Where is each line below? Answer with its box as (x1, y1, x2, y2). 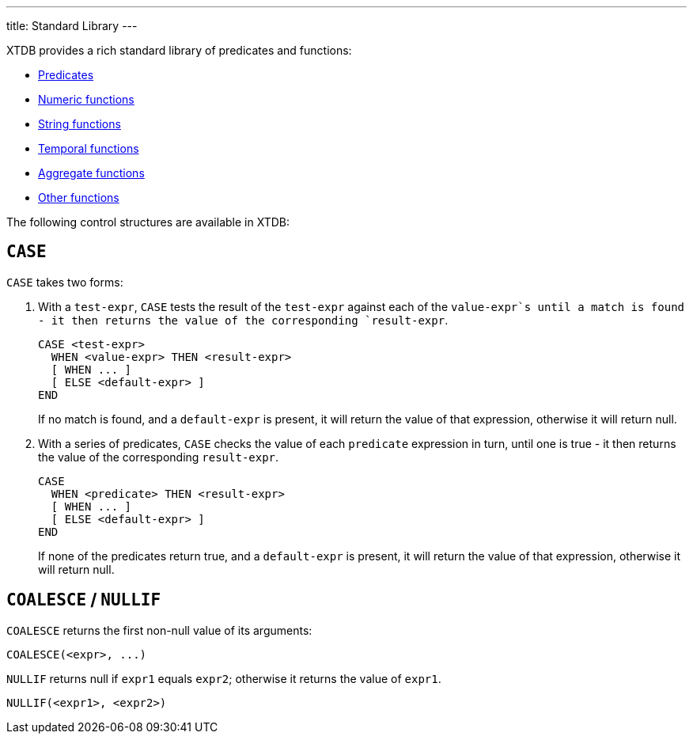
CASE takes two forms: (6, 275, 123, 289)
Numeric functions (38, 93, 134, 106)
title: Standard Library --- (6, 19, 138, 32)
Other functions (38, 191, 119, 204)
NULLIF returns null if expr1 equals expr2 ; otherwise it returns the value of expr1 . (6, 671, 441, 685)
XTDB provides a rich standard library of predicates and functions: (6, 44, 352, 57)
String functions (38, 117, 121, 131)
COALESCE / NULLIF (6, 590, 161, 610)
